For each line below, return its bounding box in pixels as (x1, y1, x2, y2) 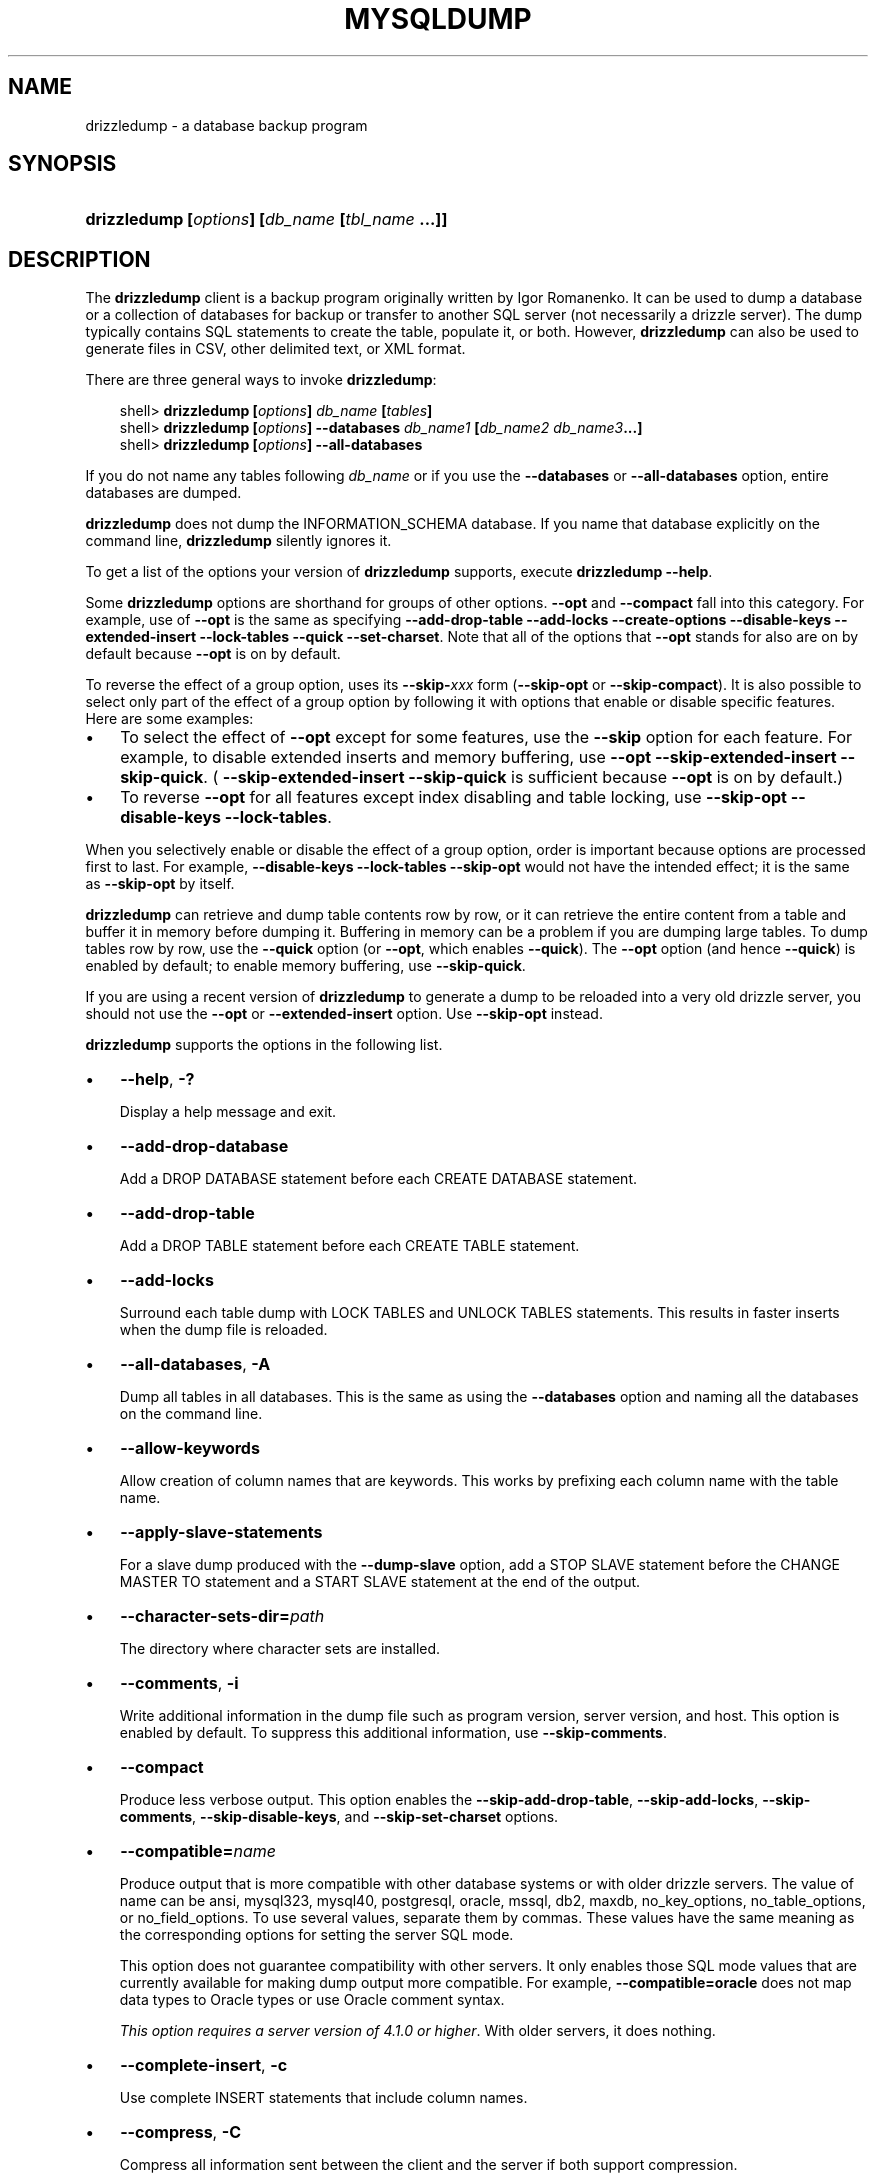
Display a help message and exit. (119, 1103, 337, 1121)
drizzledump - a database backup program (85, 116, 368, 134)
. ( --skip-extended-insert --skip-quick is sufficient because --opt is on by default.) (203, 767, 844, 788)
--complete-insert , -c (120, 2055, 288, 2076)
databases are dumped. (85, 484, 242, 502)
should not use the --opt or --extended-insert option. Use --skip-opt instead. (85, 1005, 603, 1023)
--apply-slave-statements (120, 1522, 323, 1543)
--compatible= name (120, 1841, 276, 1862)
